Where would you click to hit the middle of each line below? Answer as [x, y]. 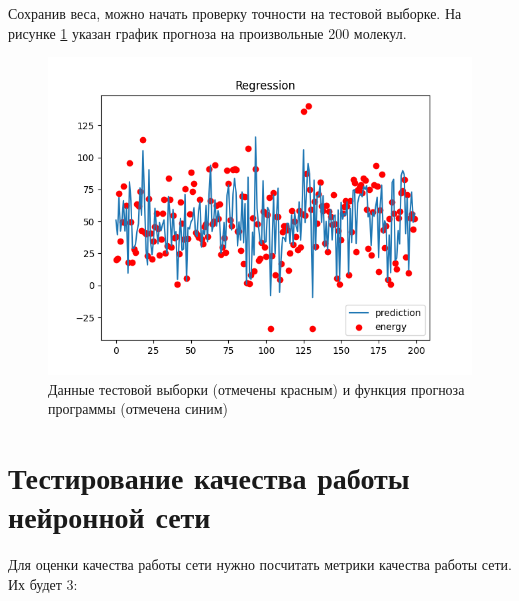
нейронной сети [109, 516]
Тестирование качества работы [209, 477]
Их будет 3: [43, 583]
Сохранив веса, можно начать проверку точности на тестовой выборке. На [235, 13]
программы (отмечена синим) [138, 408]
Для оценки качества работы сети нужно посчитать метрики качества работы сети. [260, 564]
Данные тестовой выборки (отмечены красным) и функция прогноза [256, 388]
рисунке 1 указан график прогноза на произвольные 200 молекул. [207, 32]
